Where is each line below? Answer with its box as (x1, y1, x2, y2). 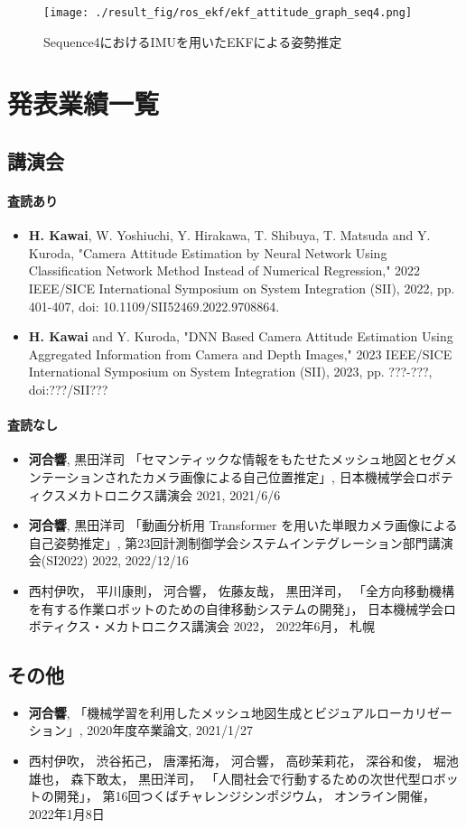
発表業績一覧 (7, 85, 160, 122)
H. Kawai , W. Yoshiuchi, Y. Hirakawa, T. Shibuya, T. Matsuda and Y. (28, 226, 431, 245)
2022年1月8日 (28, 804, 105, 823)
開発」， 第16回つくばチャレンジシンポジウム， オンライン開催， (53, 786, 435, 805)
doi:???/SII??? (28, 379, 108, 398)
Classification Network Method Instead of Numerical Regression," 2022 (28, 261, 421, 280)
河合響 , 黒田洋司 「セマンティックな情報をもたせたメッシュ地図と (28, 450, 420, 469)
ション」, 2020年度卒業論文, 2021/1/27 (28, 721, 253, 740)
